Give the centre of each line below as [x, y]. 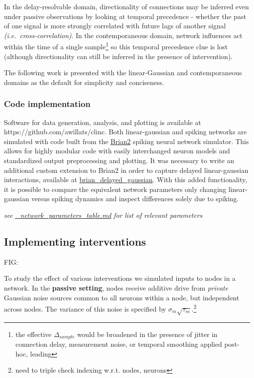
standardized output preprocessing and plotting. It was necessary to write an [119, 160]
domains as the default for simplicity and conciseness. [84, 82]
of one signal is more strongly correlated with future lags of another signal [115, 26]
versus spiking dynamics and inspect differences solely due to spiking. [135, 199]
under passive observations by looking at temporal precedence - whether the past [125, 16]
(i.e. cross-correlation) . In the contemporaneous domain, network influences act [123, 35]
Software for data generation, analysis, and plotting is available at [103, 122]
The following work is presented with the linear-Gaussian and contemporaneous [123, 73]
